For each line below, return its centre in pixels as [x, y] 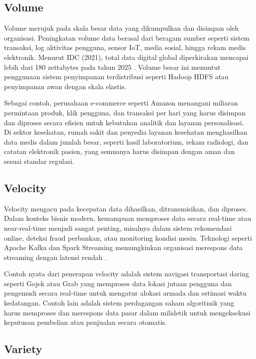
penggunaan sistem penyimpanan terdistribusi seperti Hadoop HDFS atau [116, 77]
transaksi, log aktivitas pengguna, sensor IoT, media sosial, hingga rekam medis [125, 47]
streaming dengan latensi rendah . [55, 257]
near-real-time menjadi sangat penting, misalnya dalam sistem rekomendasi [118, 228]
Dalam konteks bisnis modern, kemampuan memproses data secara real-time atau [128, 218]
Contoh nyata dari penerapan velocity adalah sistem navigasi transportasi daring [127, 274]
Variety [23, 349]
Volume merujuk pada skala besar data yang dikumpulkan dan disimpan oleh [121, 28]
